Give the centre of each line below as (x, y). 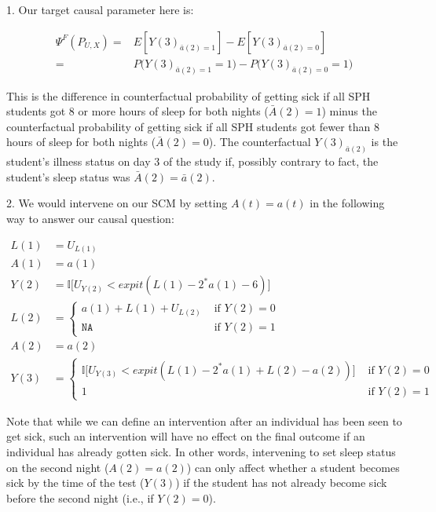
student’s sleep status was (68, 176)
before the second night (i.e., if (80, 497)
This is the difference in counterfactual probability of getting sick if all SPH (189, 95)
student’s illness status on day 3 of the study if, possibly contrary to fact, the (192, 161)
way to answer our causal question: (90, 218)
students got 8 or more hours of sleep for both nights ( (137, 111)
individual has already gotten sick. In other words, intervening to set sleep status (201, 452)
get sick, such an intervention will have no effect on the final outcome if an (186, 436)
